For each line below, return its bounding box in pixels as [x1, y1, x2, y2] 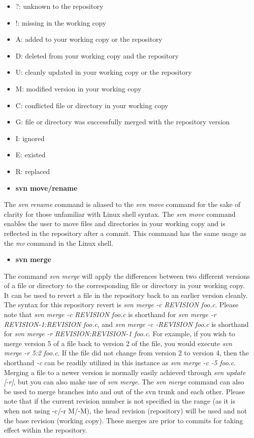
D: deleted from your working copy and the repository [15, 50, 179, 60]
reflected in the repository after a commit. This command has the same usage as [4, 228, 247, 238]
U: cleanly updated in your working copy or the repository [15, 67, 192, 77]
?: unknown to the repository [15, 1, 103, 11]
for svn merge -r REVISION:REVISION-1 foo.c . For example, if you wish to [4, 328, 235, 339]
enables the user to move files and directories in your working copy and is [4, 218, 225, 229]
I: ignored [15, 133, 45, 143]
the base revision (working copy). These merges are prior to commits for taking [4, 415, 243, 425]
